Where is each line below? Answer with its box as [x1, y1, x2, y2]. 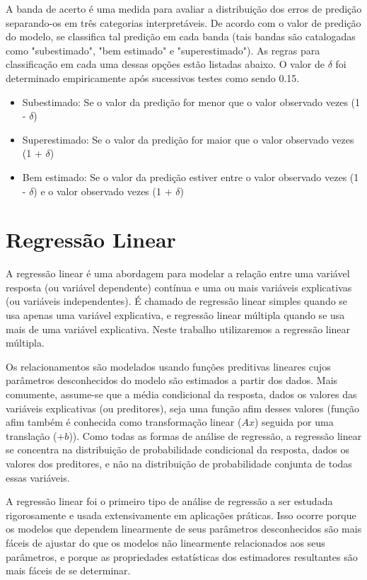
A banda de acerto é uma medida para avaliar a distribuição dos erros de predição [6, 1, 362, 16]
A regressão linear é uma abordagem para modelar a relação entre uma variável [6, 266, 350, 281]
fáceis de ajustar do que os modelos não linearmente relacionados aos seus [6, 535, 325, 550]
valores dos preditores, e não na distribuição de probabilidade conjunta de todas [6, 456, 352, 470]
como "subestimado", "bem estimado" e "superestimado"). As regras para [6, 42, 320, 57]
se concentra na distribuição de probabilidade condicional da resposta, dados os [6, 442, 349, 457]
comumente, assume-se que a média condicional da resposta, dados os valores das [6, 387, 357, 401]
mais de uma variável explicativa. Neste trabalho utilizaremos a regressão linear [6, 321, 351, 336]
